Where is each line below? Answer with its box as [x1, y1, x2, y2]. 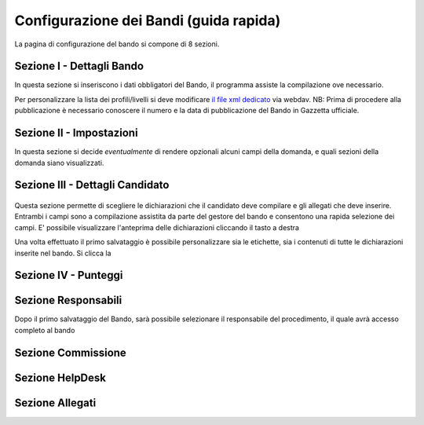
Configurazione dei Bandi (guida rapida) [14, 12, 281, 29]
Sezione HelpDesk [14, 371, 106, 384]
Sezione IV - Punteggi [14, 269, 123, 282]
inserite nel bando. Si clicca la [14, 248, 111, 258]
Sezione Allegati [14, 396, 97, 409]
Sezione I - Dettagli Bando [14, 60, 144, 73]
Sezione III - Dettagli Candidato [14, 178, 170, 192]
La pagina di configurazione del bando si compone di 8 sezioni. [14, 39, 220, 49]
